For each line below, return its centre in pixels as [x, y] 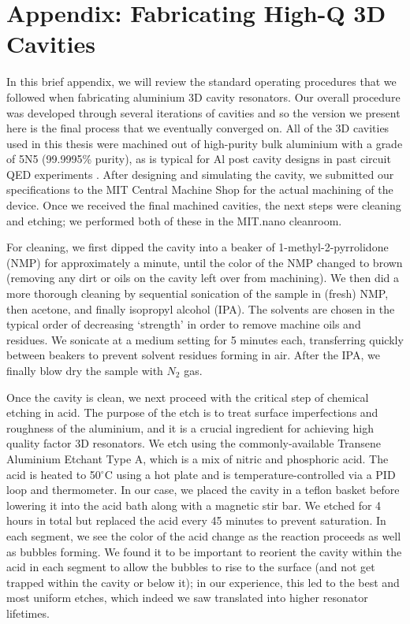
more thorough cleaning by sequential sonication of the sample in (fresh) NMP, [198, 293]
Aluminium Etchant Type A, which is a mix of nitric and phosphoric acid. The [198, 458]
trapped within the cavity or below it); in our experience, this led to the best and [203, 582]
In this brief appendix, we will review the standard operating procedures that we [201, 82]
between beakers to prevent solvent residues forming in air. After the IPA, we [193, 355]
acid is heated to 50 [54, 474]
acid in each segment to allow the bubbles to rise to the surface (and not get [191, 567]
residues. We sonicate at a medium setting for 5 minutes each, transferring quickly [205, 339]
